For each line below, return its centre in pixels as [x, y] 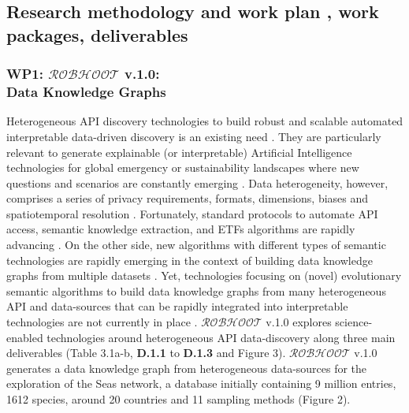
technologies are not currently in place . [102, 322]
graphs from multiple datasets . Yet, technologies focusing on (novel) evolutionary [204, 275]
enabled [25, 337]
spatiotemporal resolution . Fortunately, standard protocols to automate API [192, 213]
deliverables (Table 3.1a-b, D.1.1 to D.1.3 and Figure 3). [146, 353]
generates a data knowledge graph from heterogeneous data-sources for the [187, 368]
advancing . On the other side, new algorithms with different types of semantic [196, 245]
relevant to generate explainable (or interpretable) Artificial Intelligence [179, 152]
